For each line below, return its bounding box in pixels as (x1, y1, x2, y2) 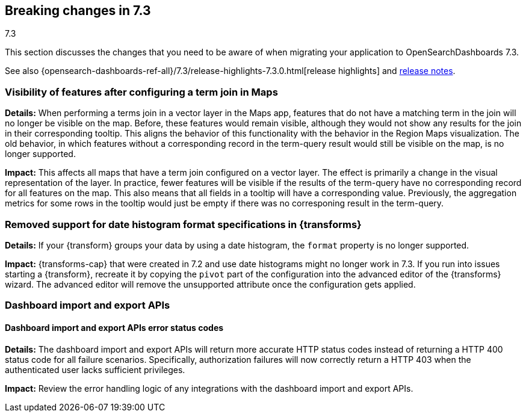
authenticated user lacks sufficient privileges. (5, 364, 185, 375)
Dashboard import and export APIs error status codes (5, 322, 224, 333)
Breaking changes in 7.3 (5, 3, 151, 18)
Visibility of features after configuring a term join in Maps (5, 85, 278, 98)
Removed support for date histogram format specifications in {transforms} (5, 218, 362, 230)
